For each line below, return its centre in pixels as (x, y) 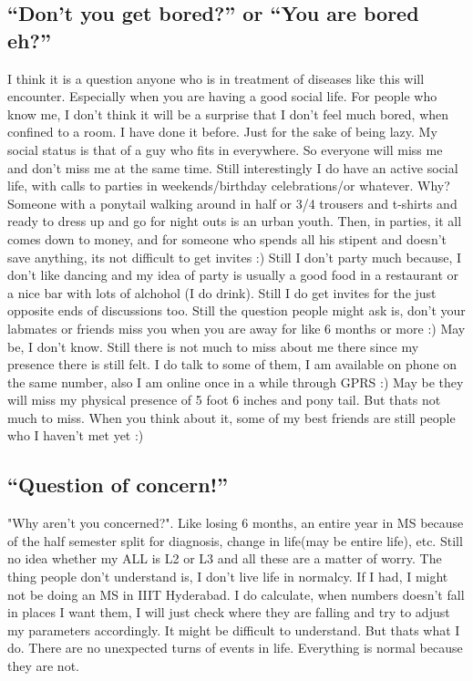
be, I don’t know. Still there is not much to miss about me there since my (213, 346)
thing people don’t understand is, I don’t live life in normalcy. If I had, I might (228, 577)
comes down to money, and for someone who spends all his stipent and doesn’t (227, 238)
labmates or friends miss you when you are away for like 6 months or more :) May (236, 328)
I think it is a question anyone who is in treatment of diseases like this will (216, 78)
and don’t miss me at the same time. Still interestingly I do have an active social (233, 167)
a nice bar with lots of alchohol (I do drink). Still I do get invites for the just (222, 292)
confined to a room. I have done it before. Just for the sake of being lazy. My (222, 132)
